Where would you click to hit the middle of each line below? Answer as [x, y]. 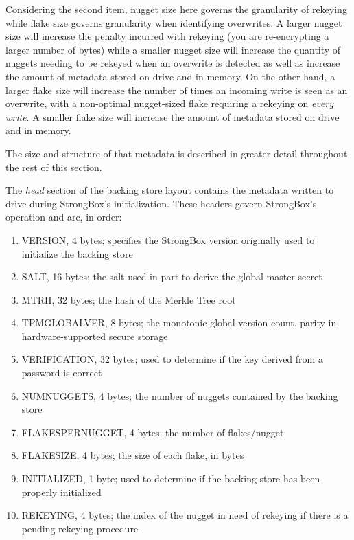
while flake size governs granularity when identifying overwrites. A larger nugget [174, 22]
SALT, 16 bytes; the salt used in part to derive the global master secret [172, 277]
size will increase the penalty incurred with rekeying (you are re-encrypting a [167, 36]
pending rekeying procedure [80, 528]
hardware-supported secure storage [95, 336]
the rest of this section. [54, 167]
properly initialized [61, 492]
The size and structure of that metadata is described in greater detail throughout [177, 153]
